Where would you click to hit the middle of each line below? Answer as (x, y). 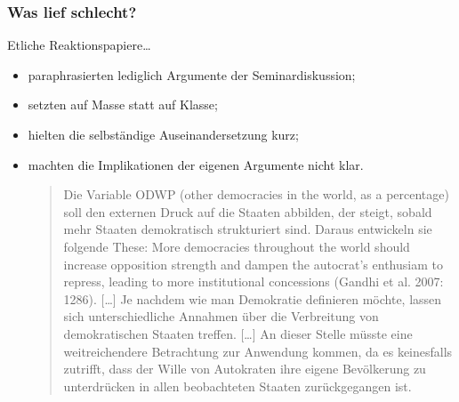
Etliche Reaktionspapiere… (79, 45)
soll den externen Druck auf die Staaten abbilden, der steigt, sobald (248, 211)
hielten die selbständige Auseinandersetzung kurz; (163, 134)
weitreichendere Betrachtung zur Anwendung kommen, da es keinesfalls (258, 351)
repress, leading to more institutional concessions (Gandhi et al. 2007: (254, 281)
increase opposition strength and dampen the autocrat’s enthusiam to (253, 264)
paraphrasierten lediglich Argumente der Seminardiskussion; (192, 74)
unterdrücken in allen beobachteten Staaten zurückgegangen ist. (238, 386)
